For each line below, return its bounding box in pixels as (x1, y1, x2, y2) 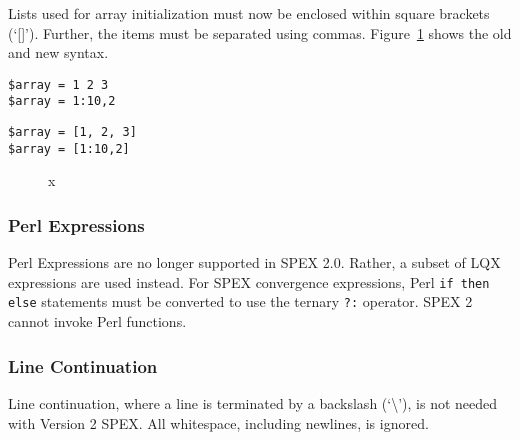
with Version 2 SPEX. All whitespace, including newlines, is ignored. (8, 412, 429, 433)
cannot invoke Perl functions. (8, 311, 187, 332)
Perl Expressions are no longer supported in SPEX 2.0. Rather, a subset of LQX (8, 252, 501, 273)
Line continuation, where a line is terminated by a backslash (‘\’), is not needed (8, 392, 498, 413)
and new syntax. (8, 42, 109, 63)
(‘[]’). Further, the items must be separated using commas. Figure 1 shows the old (8, 22, 512, 43)
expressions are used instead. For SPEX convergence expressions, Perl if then (8, 271, 490, 292)
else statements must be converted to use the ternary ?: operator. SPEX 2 (8, 291, 473, 312)
